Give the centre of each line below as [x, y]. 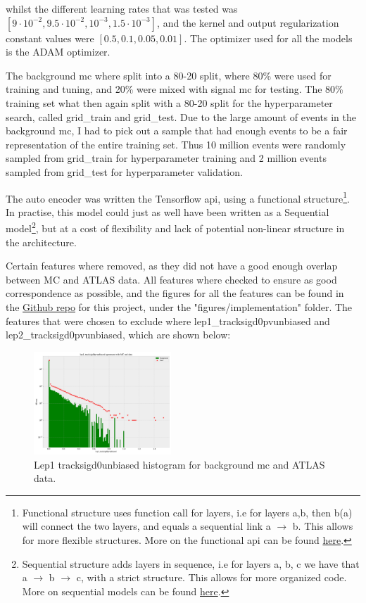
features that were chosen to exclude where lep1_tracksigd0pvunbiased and [168, 320]
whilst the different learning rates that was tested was [122, 8]
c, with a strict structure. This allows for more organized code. [212, 577]
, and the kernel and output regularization [248, 22]
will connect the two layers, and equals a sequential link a [146, 526]
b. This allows [323, 526]
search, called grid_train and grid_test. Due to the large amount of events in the [181, 116]
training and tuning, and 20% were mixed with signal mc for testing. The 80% [175, 89]
